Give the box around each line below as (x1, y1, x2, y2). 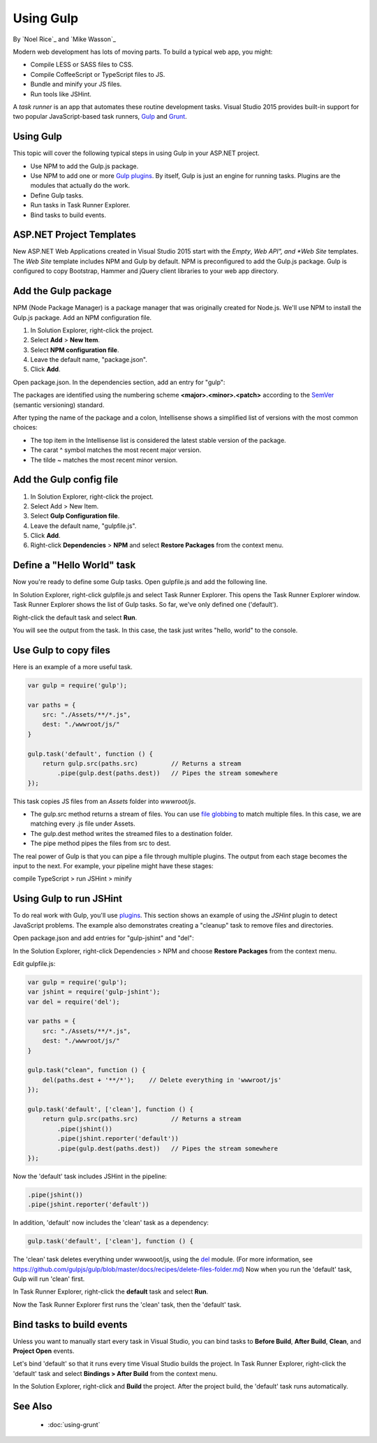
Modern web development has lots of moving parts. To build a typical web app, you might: (13, 47, 273, 56)
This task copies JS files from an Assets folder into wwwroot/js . (13, 797, 196, 805)
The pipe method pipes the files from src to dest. (30, 839, 171, 848)
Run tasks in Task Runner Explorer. (30, 201, 131, 210)
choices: (13, 423, 38, 432)
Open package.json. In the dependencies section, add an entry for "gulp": (13, 378, 226, 386)
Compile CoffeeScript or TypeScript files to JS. (30, 70, 165, 78)
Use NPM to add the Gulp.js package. (30, 161, 139, 170)
